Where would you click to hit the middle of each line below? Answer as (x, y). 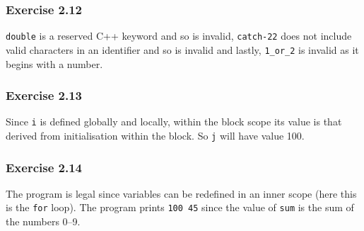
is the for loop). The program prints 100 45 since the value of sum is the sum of (180, 207)
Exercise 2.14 (44, 167)
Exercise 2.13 (44, 95)
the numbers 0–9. (43, 221)
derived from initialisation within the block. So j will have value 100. (155, 135)
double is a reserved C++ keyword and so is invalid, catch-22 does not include (179, 36)
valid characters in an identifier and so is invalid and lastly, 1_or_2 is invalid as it (182, 49)
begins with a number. (54, 63)
